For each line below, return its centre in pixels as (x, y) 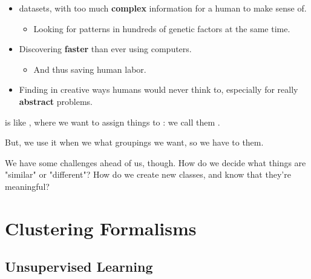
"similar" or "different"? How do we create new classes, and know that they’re (148, 174)
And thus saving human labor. (90, 69)
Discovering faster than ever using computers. (105, 49)
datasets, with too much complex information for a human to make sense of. (163, 8)
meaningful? (27, 186)
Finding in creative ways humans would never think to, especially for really (159, 89)
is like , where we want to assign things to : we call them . (113, 122)
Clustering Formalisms (101, 228)
